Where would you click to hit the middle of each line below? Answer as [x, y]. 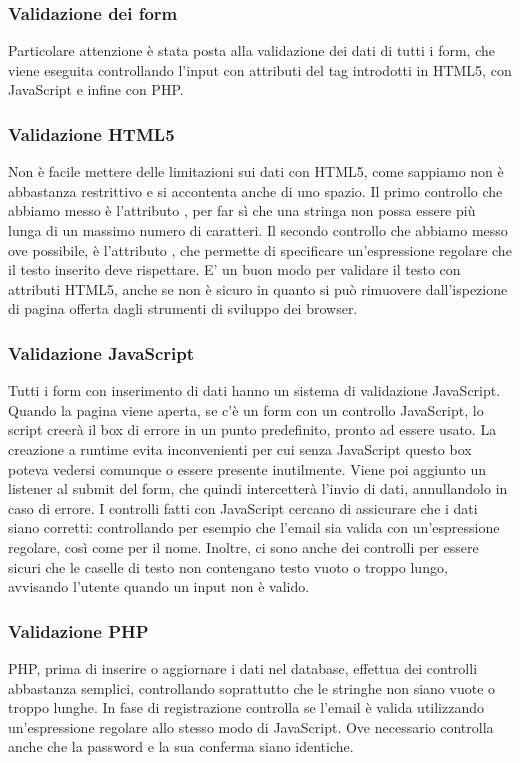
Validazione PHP [78, 630]
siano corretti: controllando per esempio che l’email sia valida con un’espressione [254, 527]
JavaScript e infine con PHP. [96, 89]
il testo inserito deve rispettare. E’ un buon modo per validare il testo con [234, 269]
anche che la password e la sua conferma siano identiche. [181, 746]
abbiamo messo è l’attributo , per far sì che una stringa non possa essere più [242, 210]
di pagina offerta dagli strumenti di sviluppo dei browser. [183, 308]
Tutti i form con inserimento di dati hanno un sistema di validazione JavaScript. [254, 390]
